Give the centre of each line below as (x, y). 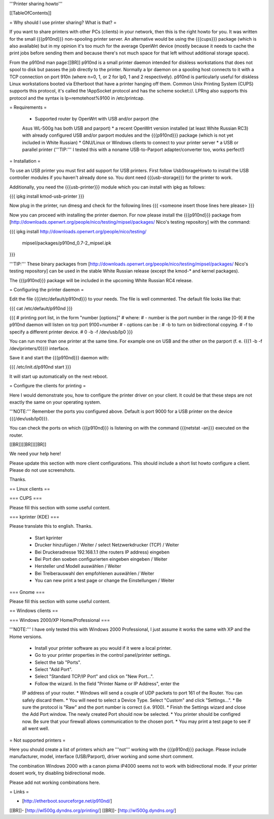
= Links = (19, 792)
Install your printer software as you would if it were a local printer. (103, 648)
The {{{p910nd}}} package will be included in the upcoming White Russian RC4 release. (101, 280)
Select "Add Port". (54, 670)
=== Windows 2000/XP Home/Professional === (60, 620)
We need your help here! (35, 454)
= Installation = (25, 161)
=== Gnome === (27, 592)
